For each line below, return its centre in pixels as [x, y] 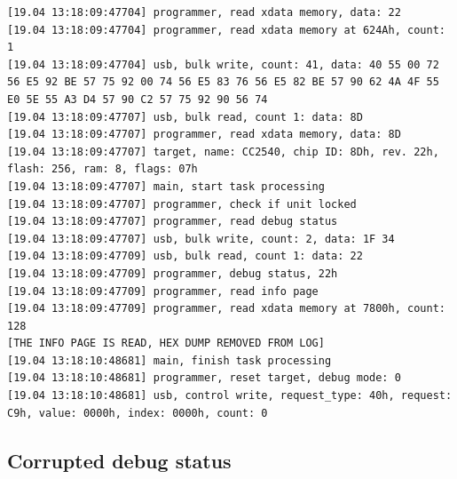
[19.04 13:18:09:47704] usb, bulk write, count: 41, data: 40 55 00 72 [223, 64]
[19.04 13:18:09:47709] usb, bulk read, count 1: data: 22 [185, 256]
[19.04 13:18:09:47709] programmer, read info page [163, 291]
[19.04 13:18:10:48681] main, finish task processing [169, 360]
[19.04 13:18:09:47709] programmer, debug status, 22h [173, 273]
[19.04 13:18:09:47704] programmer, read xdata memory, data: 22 [204, 12]
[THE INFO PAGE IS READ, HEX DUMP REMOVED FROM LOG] [166, 343]
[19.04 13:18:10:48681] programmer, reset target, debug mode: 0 [204, 378]
